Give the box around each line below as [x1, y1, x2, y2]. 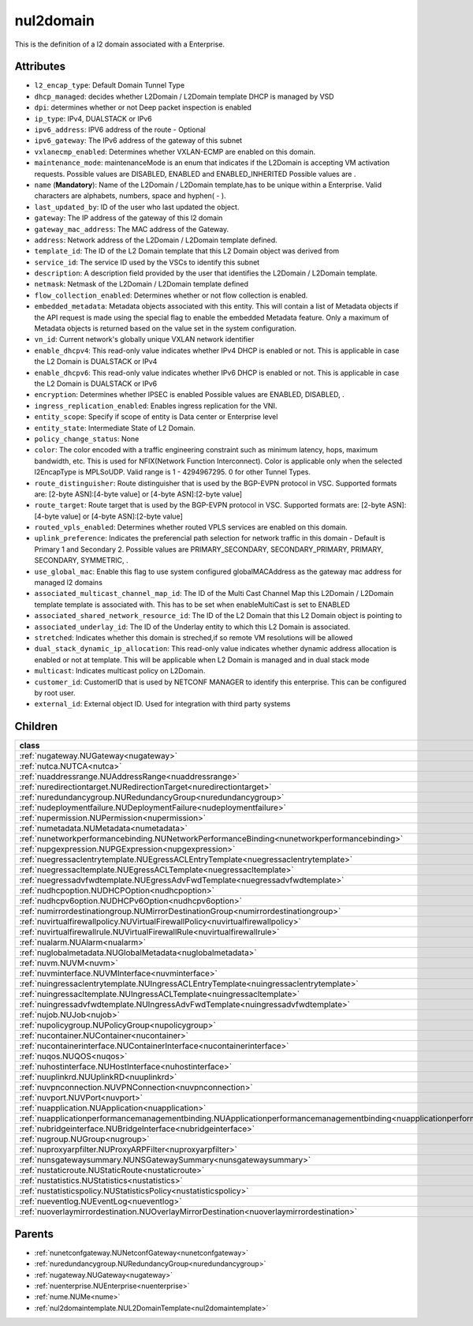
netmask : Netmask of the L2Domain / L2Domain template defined [34, 279, 248, 289]
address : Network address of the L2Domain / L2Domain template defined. [34, 235, 277, 245]
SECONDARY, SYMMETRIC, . [34, 556, 129, 565]
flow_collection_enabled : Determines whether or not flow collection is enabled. [34, 290, 308, 300]
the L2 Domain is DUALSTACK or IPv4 [34, 357, 158, 366]
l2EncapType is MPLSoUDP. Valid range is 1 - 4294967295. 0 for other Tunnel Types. [34, 467, 311, 477]
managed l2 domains [34, 578, 102, 587]
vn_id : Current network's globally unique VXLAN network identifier [34, 335, 255, 344]
